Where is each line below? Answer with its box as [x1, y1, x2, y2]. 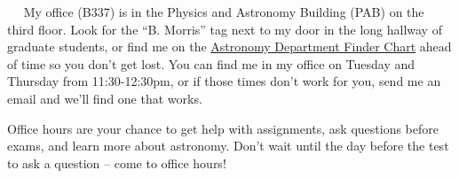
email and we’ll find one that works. [7, 89, 202, 107]
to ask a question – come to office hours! [7, 153, 226, 172]
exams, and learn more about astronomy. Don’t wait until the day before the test [7, 136, 449, 155]
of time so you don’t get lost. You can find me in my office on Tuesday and [7, 54, 415, 73]
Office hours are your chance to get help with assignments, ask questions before [7, 119, 439, 137]
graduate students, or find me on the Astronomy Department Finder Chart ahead [7, 37, 452, 56]
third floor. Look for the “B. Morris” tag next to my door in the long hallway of [7, 19, 442, 38]
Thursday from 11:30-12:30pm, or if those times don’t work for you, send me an [7, 72, 441, 90]
